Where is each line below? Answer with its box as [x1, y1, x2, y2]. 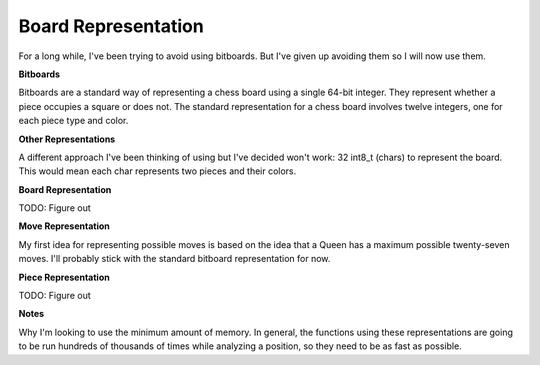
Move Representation [18, 220, 110, 232]
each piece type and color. [18, 115, 129, 127]
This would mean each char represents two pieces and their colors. [18, 165, 297, 177]
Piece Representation [18, 271, 110, 283]
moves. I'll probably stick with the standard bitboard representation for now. [18, 253, 331, 265]
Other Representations [18, 133, 116, 145]
